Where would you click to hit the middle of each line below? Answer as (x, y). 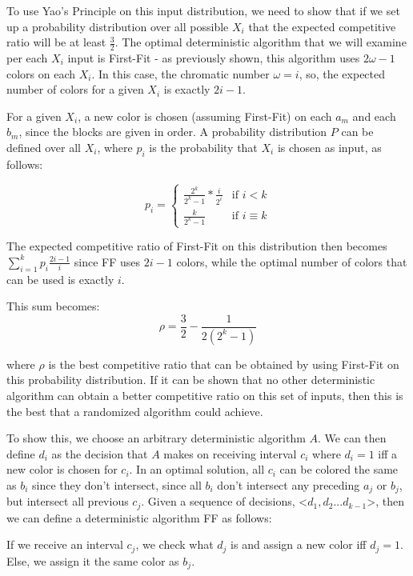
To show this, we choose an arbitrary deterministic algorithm (156, 438)
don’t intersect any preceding (289, 484)
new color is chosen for (62, 469)
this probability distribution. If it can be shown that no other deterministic (191, 380)
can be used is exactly (60, 279)
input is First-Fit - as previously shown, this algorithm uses (214, 58)
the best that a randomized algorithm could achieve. (135, 411)
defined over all (44, 147)
